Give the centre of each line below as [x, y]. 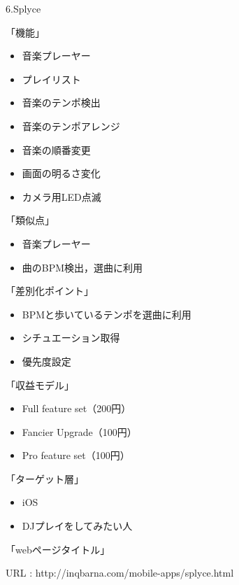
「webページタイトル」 [58, 549]
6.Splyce [23, 8]
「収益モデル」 [40, 385]
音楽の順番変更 [56, 149]
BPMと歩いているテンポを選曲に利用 [107, 314]
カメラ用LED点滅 [61, 196]
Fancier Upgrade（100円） [79, 431]
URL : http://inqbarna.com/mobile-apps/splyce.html [120, 573]
